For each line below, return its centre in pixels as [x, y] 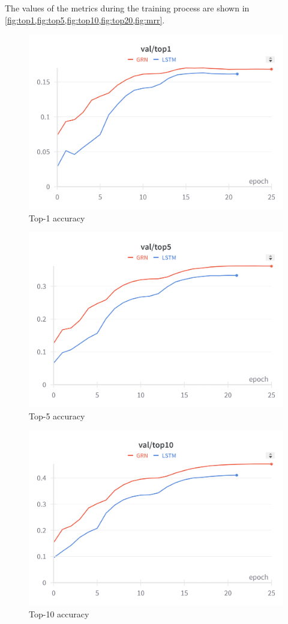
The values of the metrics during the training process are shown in [127, 8]
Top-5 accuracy [57, 415]
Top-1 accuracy [57, 217]
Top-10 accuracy [59, 613]
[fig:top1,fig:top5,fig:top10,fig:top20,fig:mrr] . [85, 19]
